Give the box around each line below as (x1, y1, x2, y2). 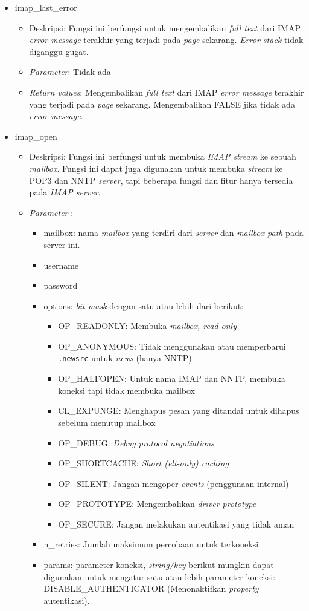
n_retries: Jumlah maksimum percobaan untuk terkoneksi (43, 538, 259, 551)
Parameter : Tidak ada (29, 65, 111, 78)
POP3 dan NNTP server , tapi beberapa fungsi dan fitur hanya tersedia (29, 174, 293, 186)
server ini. (43, 238, 80, 250)
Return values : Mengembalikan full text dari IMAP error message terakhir (29, 85, 304, 98)
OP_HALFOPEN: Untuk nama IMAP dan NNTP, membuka (58, 372, 285, 385)
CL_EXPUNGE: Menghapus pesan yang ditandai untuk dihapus (58, 404, 299, 417)
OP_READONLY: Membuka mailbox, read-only (58, 319, 237, 332)
